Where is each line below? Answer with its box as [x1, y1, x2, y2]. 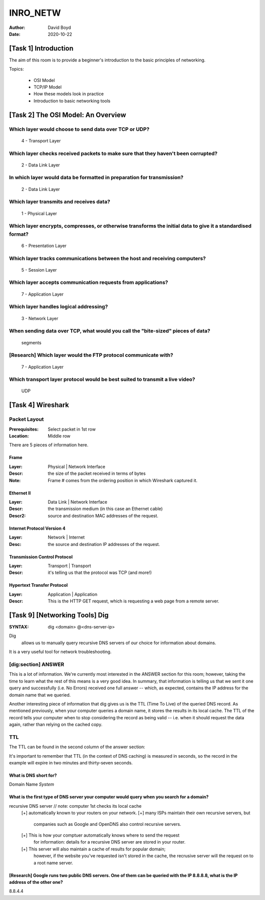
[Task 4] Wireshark [9, 401, 69, 409]
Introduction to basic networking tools [33, 98, 110, 104]
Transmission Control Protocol [9, 554, 73, 560]
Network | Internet [48, 534, 85, 540]
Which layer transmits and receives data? [9, 198, 110, 205]
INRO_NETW [9, 7, 61, 18]
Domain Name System [9, 781, 54, 788]
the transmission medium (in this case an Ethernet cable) [48, 506, 163, 512]
